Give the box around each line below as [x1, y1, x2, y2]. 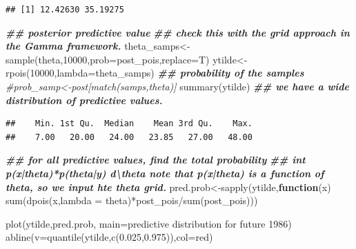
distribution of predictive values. [6, 92, 163, 107]
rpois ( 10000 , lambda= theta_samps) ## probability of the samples [6, 66, 304, 80]
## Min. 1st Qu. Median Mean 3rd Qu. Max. [6, 119, 253, 129]
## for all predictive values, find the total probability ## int [6, 152, 306, 167]
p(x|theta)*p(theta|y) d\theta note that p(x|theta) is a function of [6, 166, 324, 180]
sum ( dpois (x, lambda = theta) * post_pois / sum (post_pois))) [6, 193, 258, 208]
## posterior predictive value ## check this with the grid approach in [6, 25, 350, 39]
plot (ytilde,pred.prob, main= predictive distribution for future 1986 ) [6, 216, 292, 230]
